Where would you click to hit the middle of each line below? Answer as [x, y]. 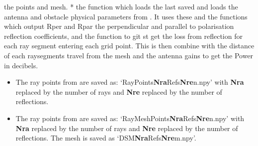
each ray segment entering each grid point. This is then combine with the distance [129, 46]
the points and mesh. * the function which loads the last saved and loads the [121, 6]
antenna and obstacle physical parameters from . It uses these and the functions [126, 16]
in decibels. [21, 65]
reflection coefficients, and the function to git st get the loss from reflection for [123, 36]
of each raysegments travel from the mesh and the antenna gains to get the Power [129, 55]
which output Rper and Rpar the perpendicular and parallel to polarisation [119, 26]
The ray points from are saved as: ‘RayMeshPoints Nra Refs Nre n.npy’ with [130, 118]
